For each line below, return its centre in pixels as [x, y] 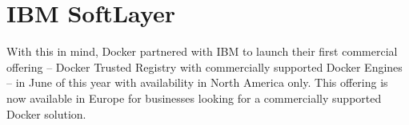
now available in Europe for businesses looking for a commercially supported [194, 98]
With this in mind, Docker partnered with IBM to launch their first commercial [202, 51]
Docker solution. [46, 113]
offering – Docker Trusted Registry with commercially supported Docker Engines [204, 66]
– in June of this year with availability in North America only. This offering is [197, 82]
